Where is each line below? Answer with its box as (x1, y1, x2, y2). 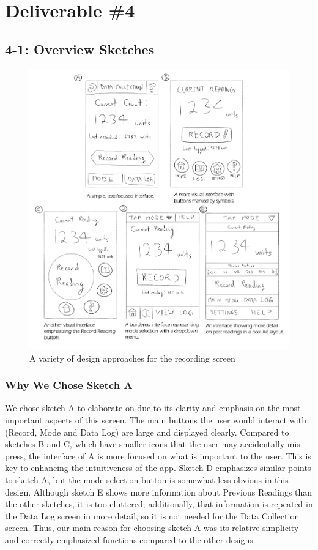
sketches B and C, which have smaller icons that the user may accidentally (5, 437, 285, 450)
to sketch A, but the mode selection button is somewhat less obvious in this (5, 474, 289, 486)
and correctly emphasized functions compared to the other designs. (5, 533, 256, 546)
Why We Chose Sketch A (5, 377, 133, 393)
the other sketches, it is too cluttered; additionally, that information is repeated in (5, 497, 313, 510)
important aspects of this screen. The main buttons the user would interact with (5, 414, 306, 426)
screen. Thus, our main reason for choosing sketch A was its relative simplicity (5, 521, 299, 534)
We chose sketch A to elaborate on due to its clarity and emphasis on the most (5, 401, 301, 414)
